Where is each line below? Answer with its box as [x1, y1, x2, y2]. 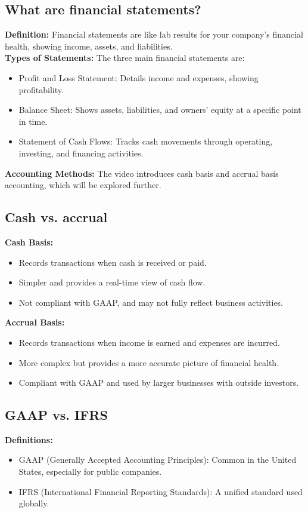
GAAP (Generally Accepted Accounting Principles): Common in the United [18, 453, 297, 466]
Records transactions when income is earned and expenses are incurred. [18, 336, 280, 348]
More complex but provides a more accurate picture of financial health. [18, 356, 279, 368]
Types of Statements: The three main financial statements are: [5, 51, 245, 64]
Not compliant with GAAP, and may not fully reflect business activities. [18, 296, 284, 308]
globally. [18, 497, 49, 509]
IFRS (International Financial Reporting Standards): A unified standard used [18, 485, 303, 497]
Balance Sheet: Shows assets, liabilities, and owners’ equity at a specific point [18, 103, 301, 116]
